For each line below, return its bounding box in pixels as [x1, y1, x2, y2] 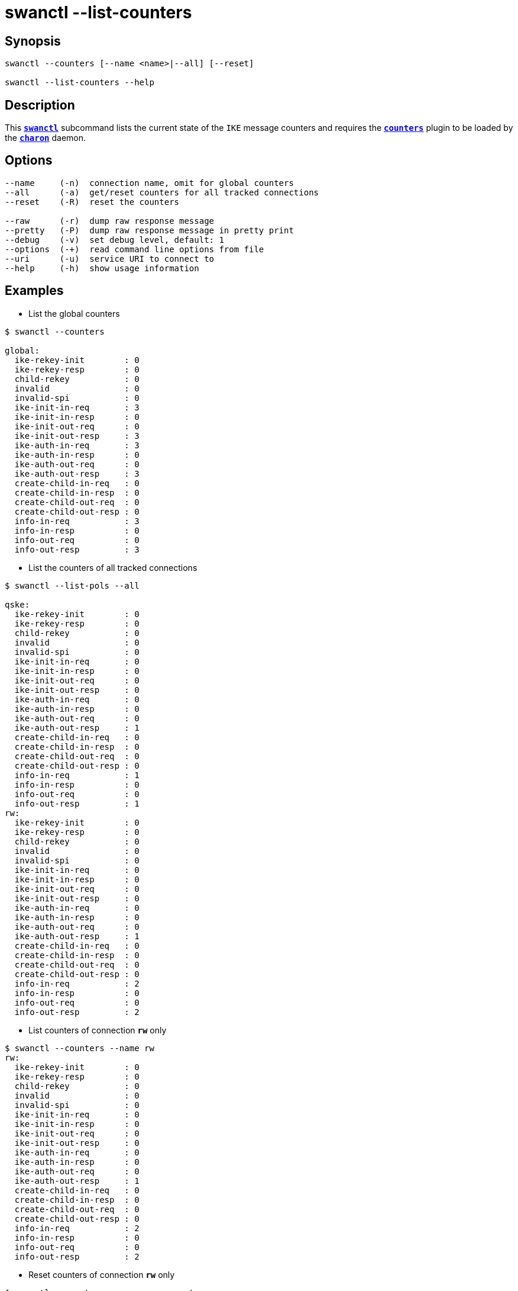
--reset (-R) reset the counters [5, 197, 180, 207]
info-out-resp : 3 [14, 544, 140, 554]
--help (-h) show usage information [5, 263, 199, 273]
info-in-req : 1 [14, 770, 140, 780]
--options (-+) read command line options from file [5, 244, 264, 254]
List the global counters [28, 308, 120, 319]
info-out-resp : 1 [14, 798, 140, 808]
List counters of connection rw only [28, 1025, 167, 1035]
